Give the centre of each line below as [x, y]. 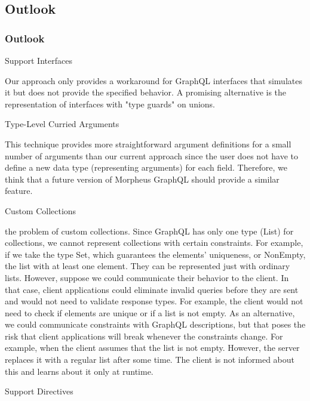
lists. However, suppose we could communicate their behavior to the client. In [147, 277]
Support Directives [39, 391]
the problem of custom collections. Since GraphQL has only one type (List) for [149, 231]
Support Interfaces [39, 60]
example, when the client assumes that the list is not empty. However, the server [152, 348]
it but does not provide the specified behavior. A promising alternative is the [146, 92]
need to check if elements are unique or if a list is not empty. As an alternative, [150, 312]
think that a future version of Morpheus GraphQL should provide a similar [142, 179]
